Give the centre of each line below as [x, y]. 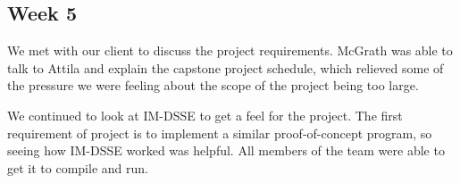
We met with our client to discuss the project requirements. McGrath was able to [230, 50]
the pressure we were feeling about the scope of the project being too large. [213, 85]
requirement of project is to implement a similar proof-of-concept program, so [220, 133]
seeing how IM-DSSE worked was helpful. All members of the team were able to [226, 150]
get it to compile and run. [78, 167]
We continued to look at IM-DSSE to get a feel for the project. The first [205, 115]
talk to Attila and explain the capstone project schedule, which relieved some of [226, 67]
